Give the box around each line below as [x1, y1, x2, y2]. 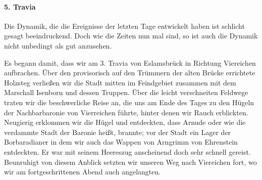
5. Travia [4, 1, 36, 12]
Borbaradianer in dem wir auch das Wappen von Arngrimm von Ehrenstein [4, 137, 238, 147]
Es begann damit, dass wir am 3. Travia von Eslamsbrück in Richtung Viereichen [4, 57, 256, 68]
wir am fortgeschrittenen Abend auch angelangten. [4, 166, 161, 177]
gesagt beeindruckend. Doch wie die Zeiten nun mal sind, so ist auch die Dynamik [4, 30, 258, 41]
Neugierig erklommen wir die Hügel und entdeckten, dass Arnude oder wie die [4, 117, 246, 127]
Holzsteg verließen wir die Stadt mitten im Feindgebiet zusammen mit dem [4, 77, 236, 87]
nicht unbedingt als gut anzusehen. [4, 40, 112, 51]
